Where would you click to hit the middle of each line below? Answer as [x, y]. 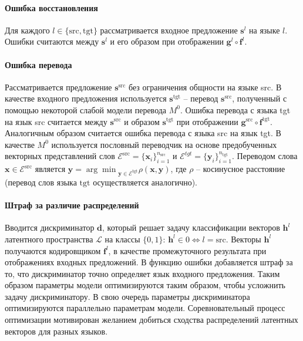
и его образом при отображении [167, 41]
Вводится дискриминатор [50, 227]
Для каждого [27, 30]
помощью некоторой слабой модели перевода [86, 109]
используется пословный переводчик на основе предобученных [164, 144]
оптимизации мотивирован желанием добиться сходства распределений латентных [151, 320]
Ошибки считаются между [52, 41]
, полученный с [260, 98]
